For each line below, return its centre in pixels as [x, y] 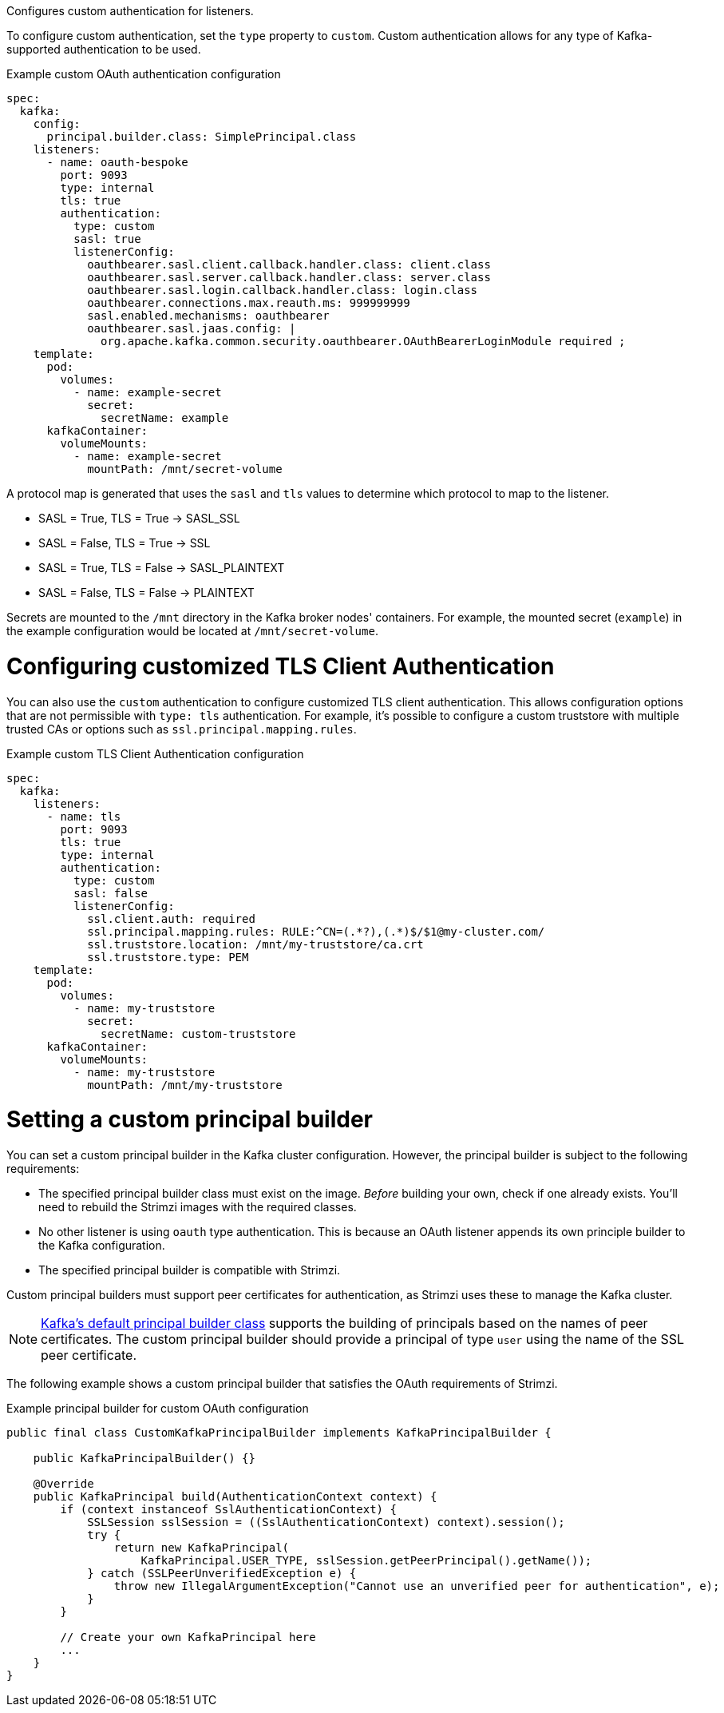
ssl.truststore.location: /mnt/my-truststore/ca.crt [255, 944]
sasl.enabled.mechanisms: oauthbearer [208, 316]
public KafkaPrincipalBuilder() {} [144, 1458]
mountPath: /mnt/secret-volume [185, 469]
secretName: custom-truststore [198, 1033]
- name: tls [84, 816]
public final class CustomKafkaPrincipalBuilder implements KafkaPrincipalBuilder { [279, 1433]
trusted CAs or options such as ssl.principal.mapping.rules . [182, 729]
